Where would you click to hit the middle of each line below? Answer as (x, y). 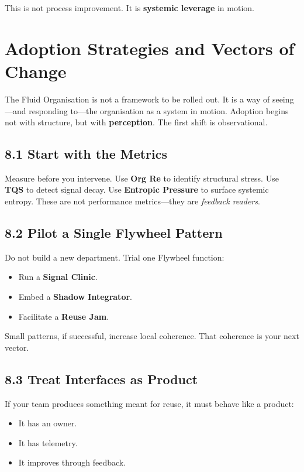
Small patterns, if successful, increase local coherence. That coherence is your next (152, 336)
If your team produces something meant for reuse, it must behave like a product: (149, 403)
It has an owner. (48, 423)
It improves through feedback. (72, 462)
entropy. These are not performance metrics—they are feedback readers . (132, 201)
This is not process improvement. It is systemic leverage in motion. (129, 8)
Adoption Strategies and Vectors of (150, 48)
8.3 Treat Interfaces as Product (101, 379)
